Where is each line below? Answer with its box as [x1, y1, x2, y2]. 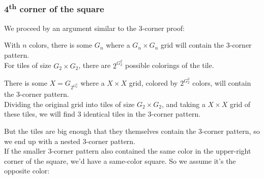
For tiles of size [4, 60, 51, 70]
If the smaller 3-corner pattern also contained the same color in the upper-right [4, 146, 251, 156]
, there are [78, 60, 111, 70]
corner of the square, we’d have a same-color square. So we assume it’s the [4, 155, 236, 166]
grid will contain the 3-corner [160, 40, 252, 50]
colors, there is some [29, 40, 93, 50]
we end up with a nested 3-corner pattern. [4, 135, 136, 146]
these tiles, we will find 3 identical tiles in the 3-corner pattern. [4, 109, 201, 119]
